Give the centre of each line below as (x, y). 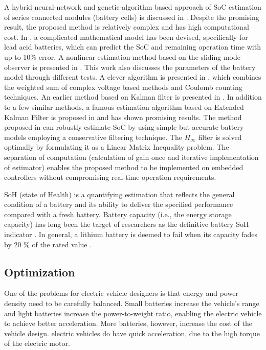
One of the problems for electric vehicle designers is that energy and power (121, 293)
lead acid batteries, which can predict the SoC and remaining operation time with (132, 47)
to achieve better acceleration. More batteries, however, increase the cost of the (128, 323)
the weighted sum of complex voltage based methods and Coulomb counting (123, 87)
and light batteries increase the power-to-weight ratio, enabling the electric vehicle (133, 313)
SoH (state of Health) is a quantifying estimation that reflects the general (119, 194)
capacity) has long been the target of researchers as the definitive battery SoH (127, 224)
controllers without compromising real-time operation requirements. (110, 177)
